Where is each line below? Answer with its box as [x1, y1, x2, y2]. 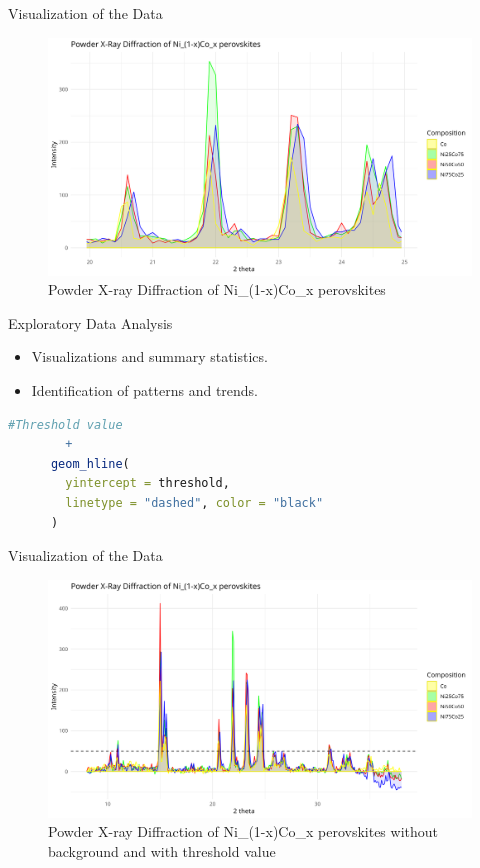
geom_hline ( [50, 456, 130, 471]
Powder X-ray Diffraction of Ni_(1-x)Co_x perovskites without [48, 821, 438, 842]
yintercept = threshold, [65, 476, 230, 491]
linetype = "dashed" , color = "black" [65, 496, 324, 511]
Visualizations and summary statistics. [31, 346, 268, 367]
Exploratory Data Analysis [8, 312, 173, 333]
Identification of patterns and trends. [31, 380, 259, 401]
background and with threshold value [48, 841, 276, 862]
